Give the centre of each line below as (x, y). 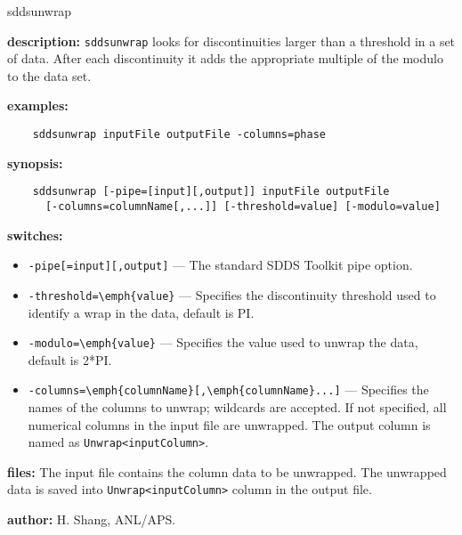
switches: (35, 235)
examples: (38, 105)
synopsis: (35, 162)
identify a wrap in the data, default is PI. (141, 312)
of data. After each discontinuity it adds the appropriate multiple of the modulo (225, 58)
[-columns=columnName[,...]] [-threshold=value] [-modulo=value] (243, 206)
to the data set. (49, 75)
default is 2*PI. (70, 359)
